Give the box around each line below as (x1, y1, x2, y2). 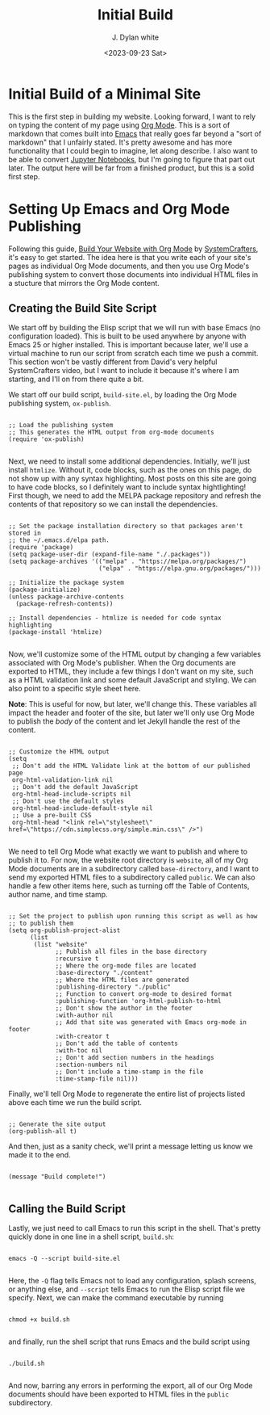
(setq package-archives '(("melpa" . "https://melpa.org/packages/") (8, 557, 247, 566)
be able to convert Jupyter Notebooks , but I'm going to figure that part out (8, 154, 255, 164)
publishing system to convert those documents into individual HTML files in (8, 269, 259, 279)
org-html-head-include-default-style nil (11, 804, 153, 812)
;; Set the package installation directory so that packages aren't (8, 523, 243, 531)
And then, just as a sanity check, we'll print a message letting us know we (8, 1141, 254, 1152)
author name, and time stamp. (8, 890, 108, 900)
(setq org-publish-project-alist (8, 926, 121, 934)
